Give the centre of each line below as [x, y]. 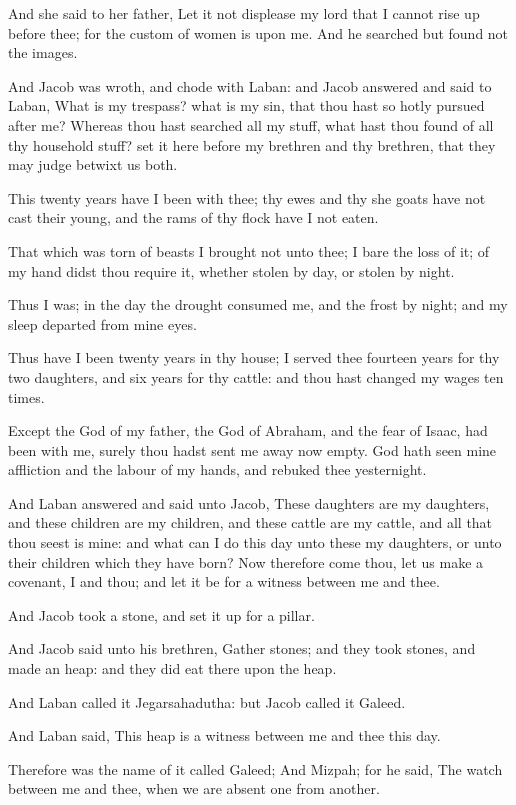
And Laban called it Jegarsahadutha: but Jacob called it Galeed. [207, 701]
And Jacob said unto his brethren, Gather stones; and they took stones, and [242, 648]
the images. [43, 52]
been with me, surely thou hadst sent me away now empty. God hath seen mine [252, 449]
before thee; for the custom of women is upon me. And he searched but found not [258, 32]
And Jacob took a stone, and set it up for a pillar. [161, 614]
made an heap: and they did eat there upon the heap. [172, 668]
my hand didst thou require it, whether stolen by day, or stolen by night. [231, 270]
